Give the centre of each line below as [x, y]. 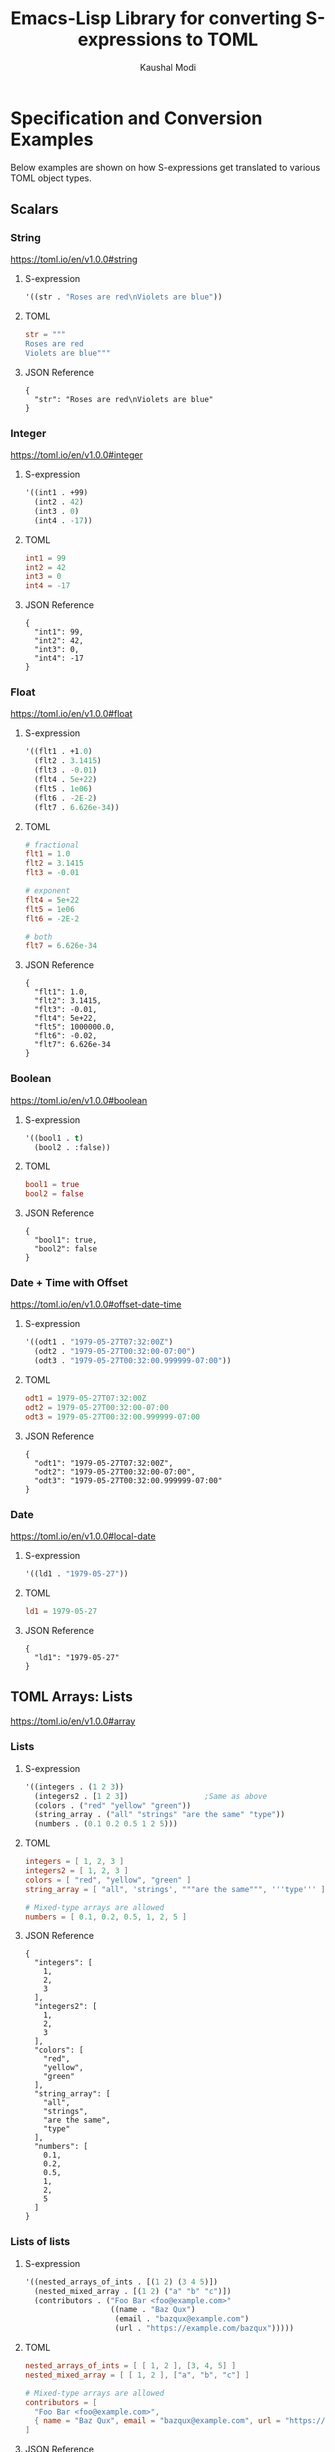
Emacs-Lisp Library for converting [156, 18]
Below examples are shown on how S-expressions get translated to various [165, 167]
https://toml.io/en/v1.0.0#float [71, 714]
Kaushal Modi [168, 67]
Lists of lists [40, 2242]
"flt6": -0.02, [66, 1036]
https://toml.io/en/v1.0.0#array [73, 1721]
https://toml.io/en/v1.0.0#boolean [79, 1100]
